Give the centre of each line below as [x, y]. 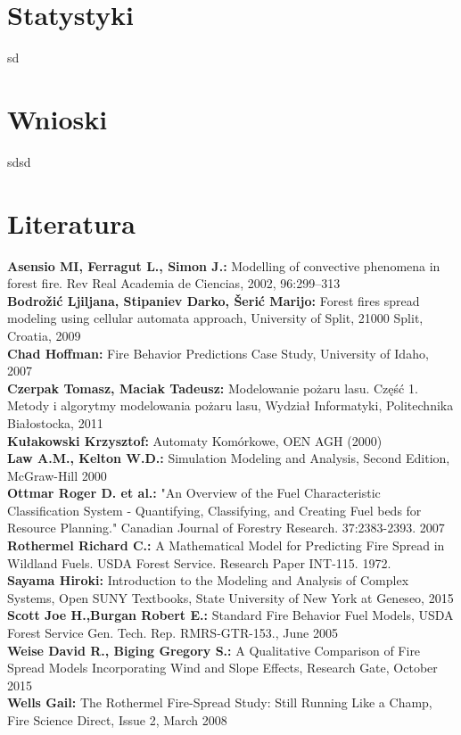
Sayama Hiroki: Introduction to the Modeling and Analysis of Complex [208, 580]
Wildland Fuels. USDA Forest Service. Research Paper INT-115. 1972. [199, 562]
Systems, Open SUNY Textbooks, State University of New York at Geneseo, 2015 [230, 597]
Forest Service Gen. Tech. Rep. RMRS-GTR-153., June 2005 [173, 633]
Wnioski [58, 118]
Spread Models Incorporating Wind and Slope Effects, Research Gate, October [222, 668]
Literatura [71, 223]
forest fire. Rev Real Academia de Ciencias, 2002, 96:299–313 [174, 283]
